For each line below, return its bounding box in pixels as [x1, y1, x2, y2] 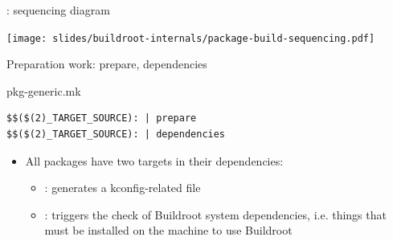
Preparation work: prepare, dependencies [6, 55, 207, 72]
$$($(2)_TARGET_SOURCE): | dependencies [6, 129, 226, 141]
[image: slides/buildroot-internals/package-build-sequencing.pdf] [6, 32, 375, 44]
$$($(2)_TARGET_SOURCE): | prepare [6, 112, 197, 125]
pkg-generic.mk [6, 82, 81, 99]
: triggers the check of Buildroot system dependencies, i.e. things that [44, 206, 387, 223]
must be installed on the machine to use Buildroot [44, 222, 293, 239]
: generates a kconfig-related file [44, 179, 201, 196]
